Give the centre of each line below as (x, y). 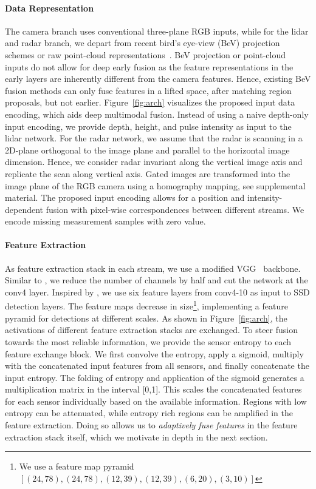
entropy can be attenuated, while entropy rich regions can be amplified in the (149, 413)
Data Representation (50, 8)
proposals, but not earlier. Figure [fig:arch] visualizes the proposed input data (150, 102)
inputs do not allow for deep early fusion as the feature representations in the (149, 66)
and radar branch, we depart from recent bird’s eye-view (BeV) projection (143, 43)
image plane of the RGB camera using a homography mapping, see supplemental (155, 185)
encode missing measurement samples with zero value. (105, 221)
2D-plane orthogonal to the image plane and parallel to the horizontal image (147, 150)
